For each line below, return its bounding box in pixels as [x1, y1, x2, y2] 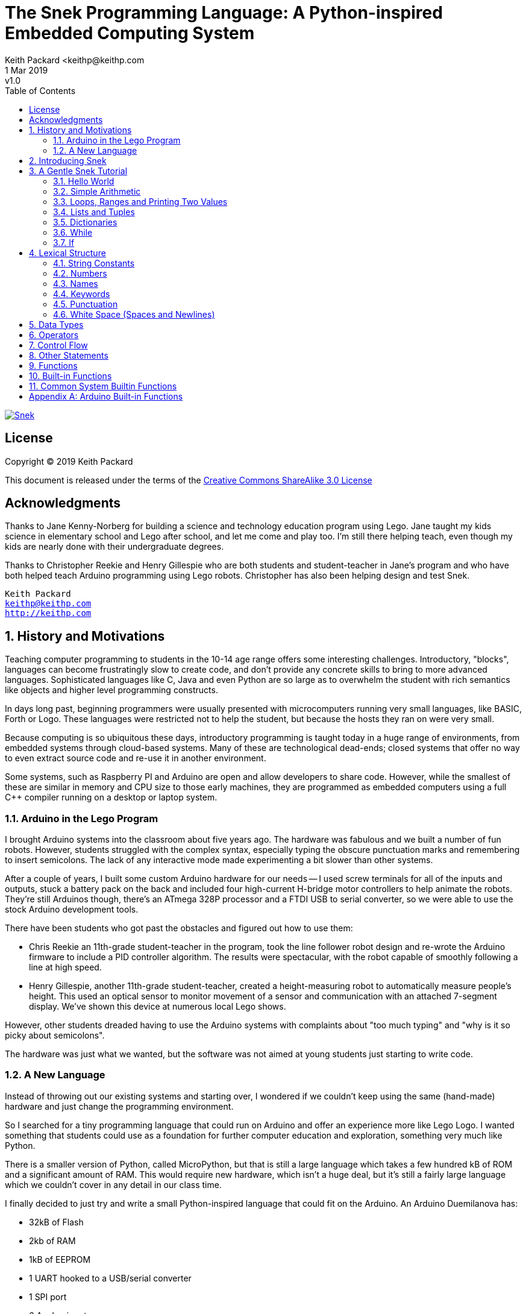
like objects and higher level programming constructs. [5, 685, 218, 696]
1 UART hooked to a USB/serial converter [29, 1272, 192, 1283]
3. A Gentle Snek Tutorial [29, 165, 128, 176]
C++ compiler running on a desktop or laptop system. [5, 792, 218, 803]
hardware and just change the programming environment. [5, 1101, 234, 1111]
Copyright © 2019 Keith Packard [5, 456, 133, 467]
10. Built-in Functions [29, 370, 112, 381]
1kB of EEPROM [29, 1254, 91, 1265]
